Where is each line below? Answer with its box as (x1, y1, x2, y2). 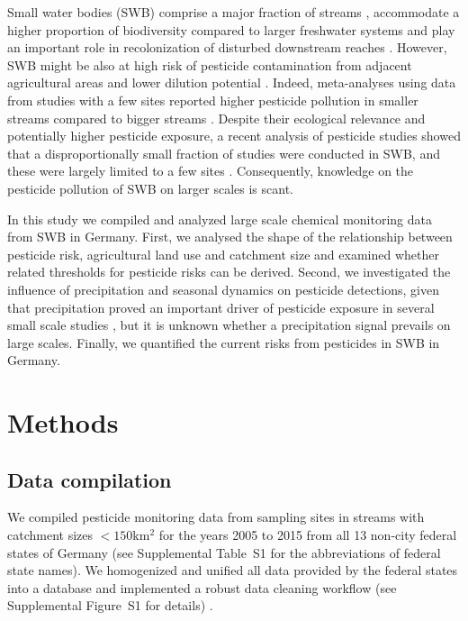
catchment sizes (7, 525, 94, 544)
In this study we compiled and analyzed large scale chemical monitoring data (7, 209, 433, 228)
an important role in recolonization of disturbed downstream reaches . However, (7, 38, 447, 57)
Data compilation (7, 465, 172, 493)
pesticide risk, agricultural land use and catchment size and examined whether (7, 244, 439, 263)
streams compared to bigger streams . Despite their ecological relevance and (7, 108, 426, 127)
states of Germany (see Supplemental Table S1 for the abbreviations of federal (7, 543, 441, 562)
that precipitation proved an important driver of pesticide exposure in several (7, 297, 435, 316)
